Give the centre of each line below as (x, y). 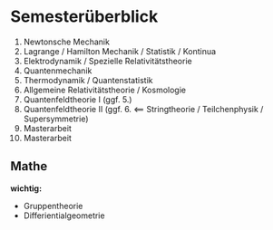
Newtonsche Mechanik (66, 42)
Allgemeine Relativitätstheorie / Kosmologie (105, 90)
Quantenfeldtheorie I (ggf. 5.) (78, 99)
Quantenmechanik (58, 71)
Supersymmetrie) (56, 119)
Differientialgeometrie (64, 216)
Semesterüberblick (84, 17)
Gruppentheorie (53, 206)
